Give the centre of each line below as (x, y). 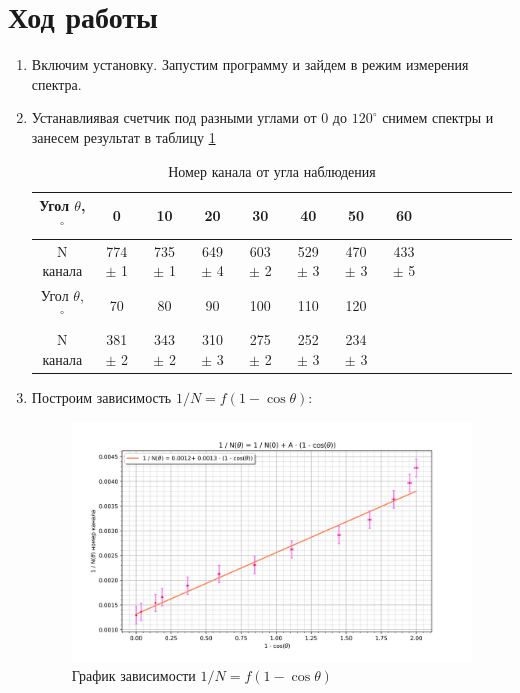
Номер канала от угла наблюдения (272, 170)
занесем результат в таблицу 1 (123, 136)
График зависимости (133, 675)
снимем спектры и (438, 117)
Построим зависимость (101, 397)
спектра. (56, 83)
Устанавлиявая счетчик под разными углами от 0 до (189, 117)
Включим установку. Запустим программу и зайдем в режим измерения (250, 64)
